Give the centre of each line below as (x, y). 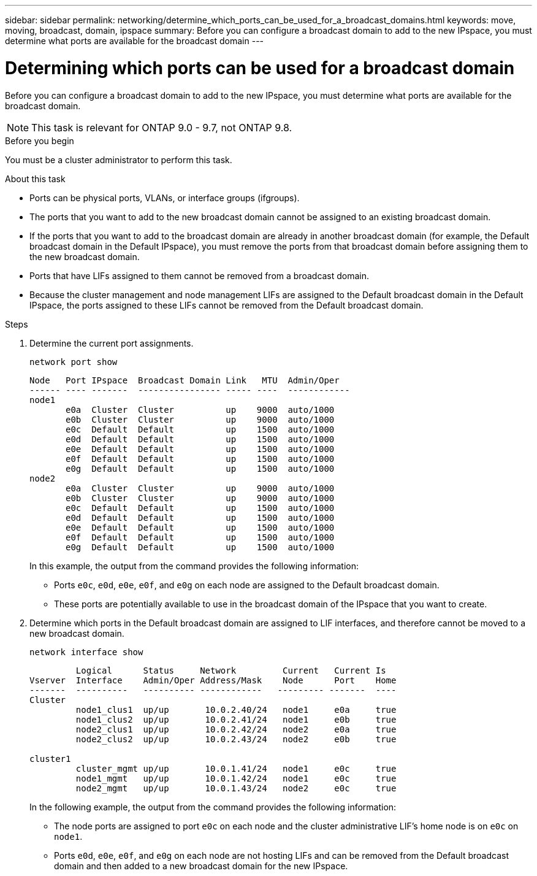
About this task (35, 179)
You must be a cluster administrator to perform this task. (119, 159)
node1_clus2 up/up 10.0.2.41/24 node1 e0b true (236, 719)
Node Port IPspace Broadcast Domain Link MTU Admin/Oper (185, 380)
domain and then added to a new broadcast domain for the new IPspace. (201, 866)
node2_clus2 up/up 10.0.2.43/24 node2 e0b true (236, 739)
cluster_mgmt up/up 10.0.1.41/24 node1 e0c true (236, 768)
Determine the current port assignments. (112, 343)
